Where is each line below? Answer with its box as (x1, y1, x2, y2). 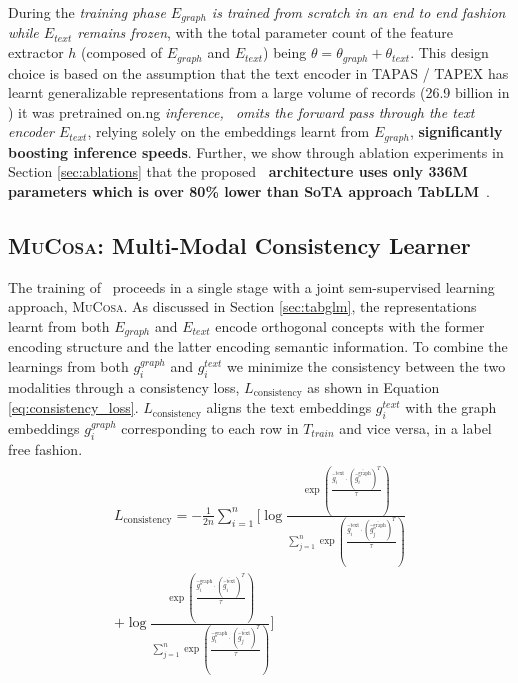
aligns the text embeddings (206, 397, 372, 418)
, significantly (409, 121, 503, 142)
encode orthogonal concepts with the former (215, 315, 485, 336)
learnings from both (8, 355, 129, 376)
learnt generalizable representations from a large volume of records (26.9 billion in (8, 82, 510, 103)
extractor (8, 42, 64, 63)
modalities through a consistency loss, (8, 376, 240, 397)
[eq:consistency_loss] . (8, 397, 139, 418)
